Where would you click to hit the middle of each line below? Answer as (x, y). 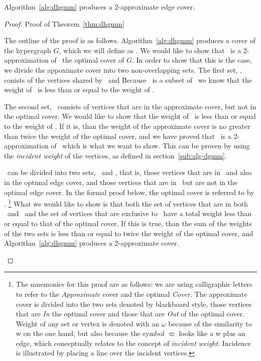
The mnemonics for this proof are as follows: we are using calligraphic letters (134, 284)
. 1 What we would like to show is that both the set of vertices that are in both (126, 203)
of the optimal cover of (88, 60)
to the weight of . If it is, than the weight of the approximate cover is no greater (127, 126)
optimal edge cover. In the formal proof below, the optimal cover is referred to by (129, 192)
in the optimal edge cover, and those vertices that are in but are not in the (121, 182)
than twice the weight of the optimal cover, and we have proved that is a (118, 136)
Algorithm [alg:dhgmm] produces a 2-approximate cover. (92, 243)
